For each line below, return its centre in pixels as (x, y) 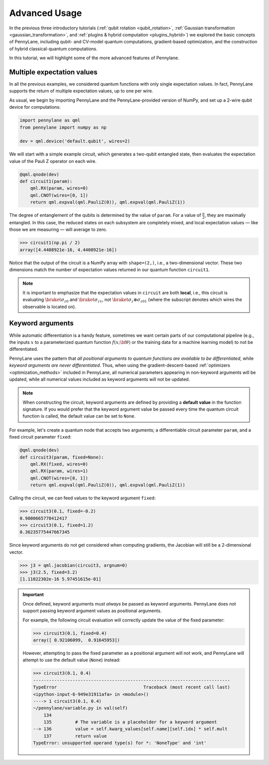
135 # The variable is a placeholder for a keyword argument (130, 722)
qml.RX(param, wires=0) (59, 188)
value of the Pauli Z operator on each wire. (53, 161)
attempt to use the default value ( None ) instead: (71, 660)
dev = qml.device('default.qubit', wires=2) (75, 141)
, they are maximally (225, 215)
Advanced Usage (46, 13)
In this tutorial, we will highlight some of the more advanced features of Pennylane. (94, 58)
